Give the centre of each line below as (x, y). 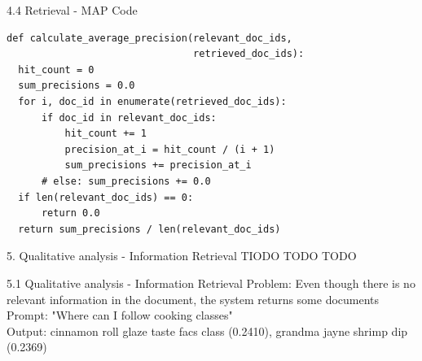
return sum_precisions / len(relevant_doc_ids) (149, 229)
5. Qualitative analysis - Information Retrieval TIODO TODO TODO (182, 256)
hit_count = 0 (56, 70)
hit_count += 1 (105, 134)
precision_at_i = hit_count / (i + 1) (170, 149)
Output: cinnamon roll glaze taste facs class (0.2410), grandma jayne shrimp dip (207, 331)
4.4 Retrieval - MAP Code (72, 10)
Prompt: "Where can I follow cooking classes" (120, 315)
